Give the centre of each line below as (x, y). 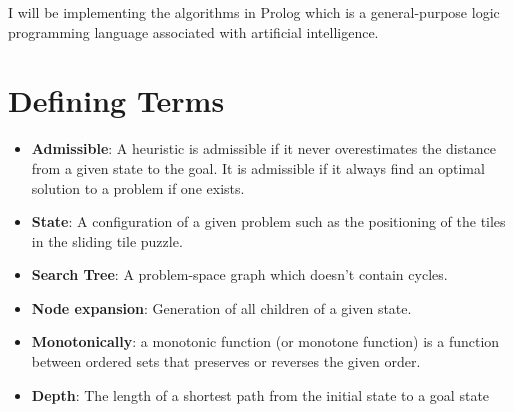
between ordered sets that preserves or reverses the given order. (226, 361)
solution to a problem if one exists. (138, 187)
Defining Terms (116, 100)
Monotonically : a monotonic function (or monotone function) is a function (265, 341)
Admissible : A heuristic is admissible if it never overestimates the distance (263, 148)
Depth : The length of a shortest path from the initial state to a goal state (260, 394)
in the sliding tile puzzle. (107, 240)
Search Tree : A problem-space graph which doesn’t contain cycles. (239, 274)
